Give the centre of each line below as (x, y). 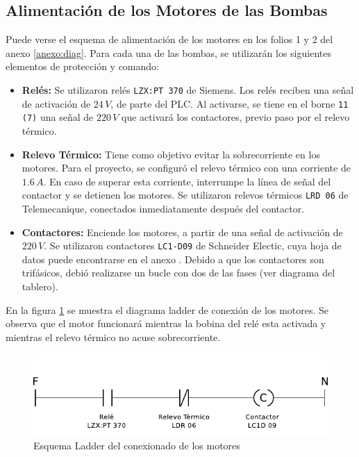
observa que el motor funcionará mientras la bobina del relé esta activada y (166, 323)
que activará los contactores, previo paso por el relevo (236, 117)
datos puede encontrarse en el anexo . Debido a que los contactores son (173, 259)
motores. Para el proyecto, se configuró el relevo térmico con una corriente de (186, 168)
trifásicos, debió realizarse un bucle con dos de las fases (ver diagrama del (178, 273)
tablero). (40, 286)
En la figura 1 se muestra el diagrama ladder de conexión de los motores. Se (167, 309)
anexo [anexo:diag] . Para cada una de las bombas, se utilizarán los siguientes (168, 52)
